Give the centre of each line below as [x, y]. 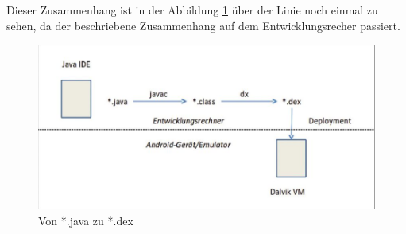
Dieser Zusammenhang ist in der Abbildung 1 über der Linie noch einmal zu [192, 10]
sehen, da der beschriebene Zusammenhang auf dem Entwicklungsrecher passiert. [203, 25]
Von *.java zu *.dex [86, 220]
